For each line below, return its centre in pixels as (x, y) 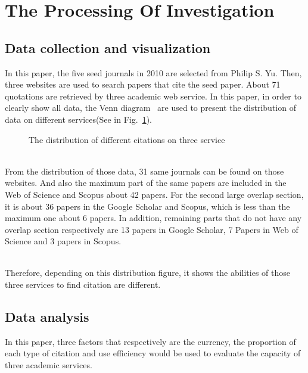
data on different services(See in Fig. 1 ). (78, 119)
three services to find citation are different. (83, 285)
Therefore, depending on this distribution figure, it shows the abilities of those (147, 273)
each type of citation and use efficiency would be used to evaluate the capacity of (153, 353)
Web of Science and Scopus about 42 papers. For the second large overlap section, (154, 194)
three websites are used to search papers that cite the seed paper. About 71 (143, 84)
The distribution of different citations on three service (127, 139)
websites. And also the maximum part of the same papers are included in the (146, 183)
